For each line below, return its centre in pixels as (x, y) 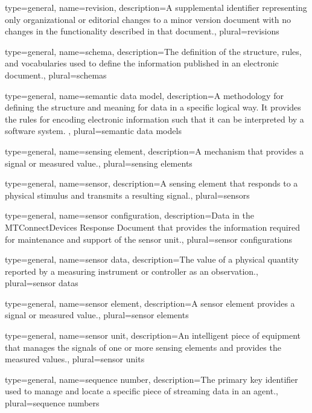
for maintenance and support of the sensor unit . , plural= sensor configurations (149, 239)
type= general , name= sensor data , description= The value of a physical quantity (152, 259)
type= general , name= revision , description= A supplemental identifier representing (156, 7)
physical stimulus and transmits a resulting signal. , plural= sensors (127, 195)
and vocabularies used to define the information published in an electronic (142, 63)
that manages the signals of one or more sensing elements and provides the (143, 347)
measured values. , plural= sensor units (75, 359)
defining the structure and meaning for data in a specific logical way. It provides (153, 107)
